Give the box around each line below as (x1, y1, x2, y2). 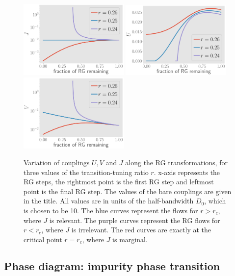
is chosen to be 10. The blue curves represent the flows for (24, 205, 198, 215)
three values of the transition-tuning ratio (24, 167, 149, 177)
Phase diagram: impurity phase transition (4, 258, 220, 273)
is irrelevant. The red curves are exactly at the (71, 225, 211, 235)
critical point (24, 234, 62, 244)
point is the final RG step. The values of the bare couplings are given (24, 186, 232, 196)
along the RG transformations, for (125, 157, 228, 168)
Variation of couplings (24, 157, 90, 168)
